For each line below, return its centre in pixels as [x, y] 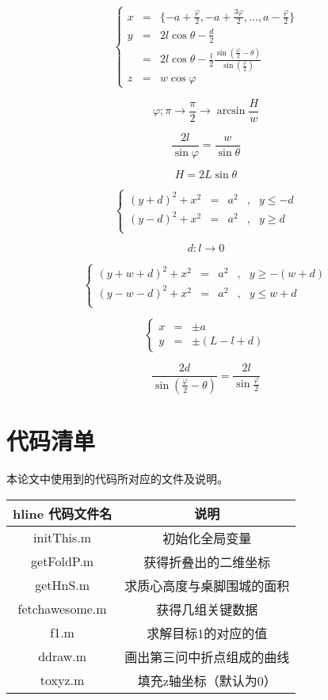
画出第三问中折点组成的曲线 [207, 656]
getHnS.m [63, 585]
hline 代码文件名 [63, 513]
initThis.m [63, 538]
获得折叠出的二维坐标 [207, 561]
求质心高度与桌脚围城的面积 [207, 585]
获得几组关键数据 [207, 609]
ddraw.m [63, 656]
